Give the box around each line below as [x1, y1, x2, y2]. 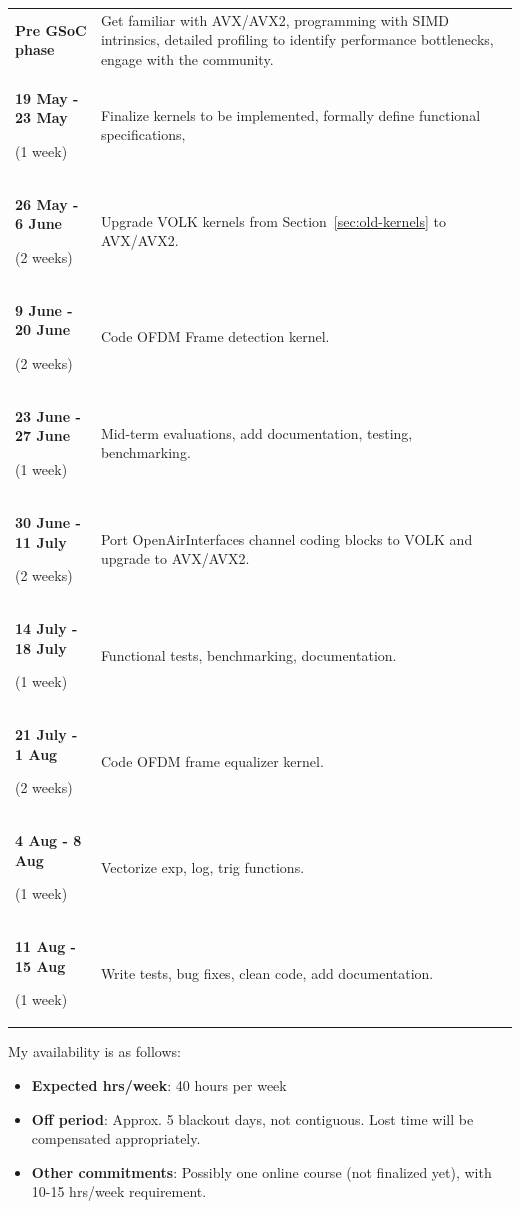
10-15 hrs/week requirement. [31, 1181, 207, 1202]
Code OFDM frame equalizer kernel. [100, 750, 324, 771]
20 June [15, 319, 71, 340]
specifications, [100, 124, 186, 145]
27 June [15, 425, 71, 446]
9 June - [15, 299, 73, 320]
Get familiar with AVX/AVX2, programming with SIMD [100, 9, 449, 30]
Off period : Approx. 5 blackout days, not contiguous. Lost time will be [31, 1108, 474, 1129]
